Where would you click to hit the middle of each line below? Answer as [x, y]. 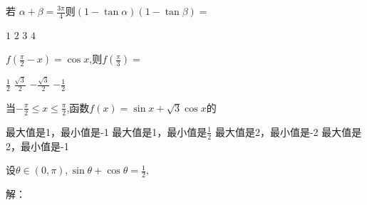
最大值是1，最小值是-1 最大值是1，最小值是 [107, 131]
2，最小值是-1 [37, 146]
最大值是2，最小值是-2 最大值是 [288, 131]
